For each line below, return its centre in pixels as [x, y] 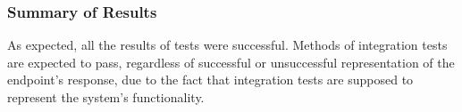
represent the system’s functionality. [106, 97]
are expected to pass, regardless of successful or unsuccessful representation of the [231, 62]
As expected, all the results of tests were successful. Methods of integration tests [227, 45]
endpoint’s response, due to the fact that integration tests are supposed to [210, 80]
